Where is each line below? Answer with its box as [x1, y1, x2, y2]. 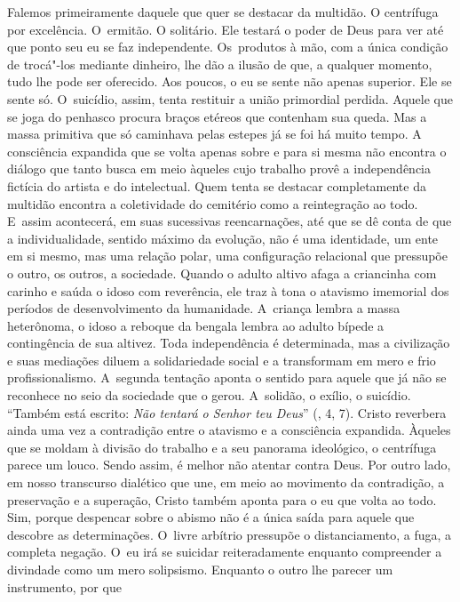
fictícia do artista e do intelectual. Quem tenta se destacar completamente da [7, 176, 426, 195]
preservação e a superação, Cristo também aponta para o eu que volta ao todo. [7, 490, 437, 509]
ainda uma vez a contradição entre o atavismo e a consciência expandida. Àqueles [7, 421, 451, 439]
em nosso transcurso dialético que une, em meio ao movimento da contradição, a [7, 473, 445, 492]
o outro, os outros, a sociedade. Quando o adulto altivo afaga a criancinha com [7, 263, 437, 282]
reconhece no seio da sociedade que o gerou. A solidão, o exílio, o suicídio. [7, 386, 411, 405]
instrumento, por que [7, 577, 122, 596]
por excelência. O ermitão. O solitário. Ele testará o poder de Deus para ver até [7, 20, 444, 38]
